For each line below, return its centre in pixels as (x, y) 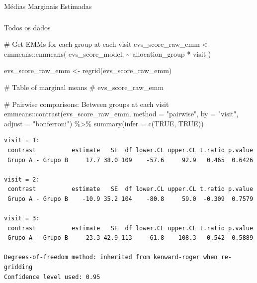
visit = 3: (22, 219)
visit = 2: (22, 179)
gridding (18, 267)
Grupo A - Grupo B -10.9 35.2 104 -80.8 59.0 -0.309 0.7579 (130, 199)
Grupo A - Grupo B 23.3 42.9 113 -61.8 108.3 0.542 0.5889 (130, 238)
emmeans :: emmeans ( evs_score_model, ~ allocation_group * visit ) (108, 53)
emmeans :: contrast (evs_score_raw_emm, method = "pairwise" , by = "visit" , (121, 114)
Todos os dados (27, 27)
